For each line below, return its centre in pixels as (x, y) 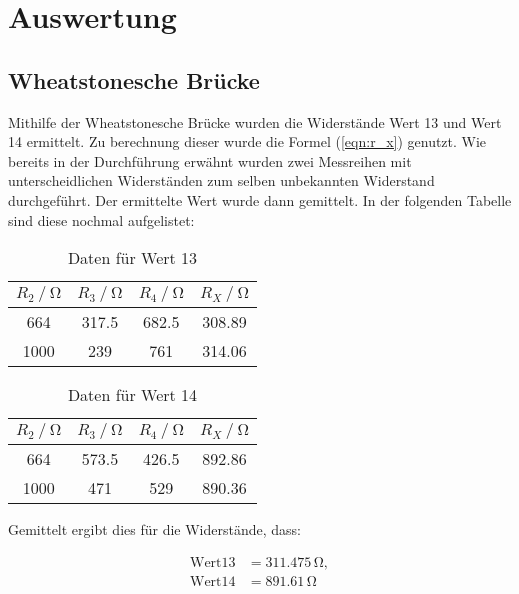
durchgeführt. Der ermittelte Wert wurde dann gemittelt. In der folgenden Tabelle (260, 199)
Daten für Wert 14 (132, 395)
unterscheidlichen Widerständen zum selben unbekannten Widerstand (221, 180)
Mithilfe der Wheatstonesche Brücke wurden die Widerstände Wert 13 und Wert (255, 121)
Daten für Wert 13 (132, 258)
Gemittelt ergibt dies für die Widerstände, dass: (154, 529)
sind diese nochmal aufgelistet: (101, 219)
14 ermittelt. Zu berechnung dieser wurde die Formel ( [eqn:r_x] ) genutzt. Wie (247, 141)
